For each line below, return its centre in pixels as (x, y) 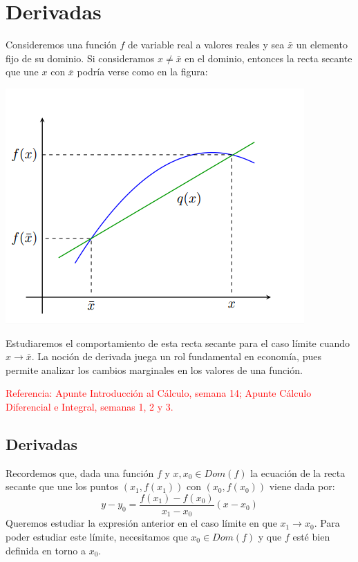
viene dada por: (302, 486)
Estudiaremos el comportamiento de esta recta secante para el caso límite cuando (178, 343)
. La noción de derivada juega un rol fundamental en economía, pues (176, 356)
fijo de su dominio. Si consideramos (80, 58)
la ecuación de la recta (298, 472)
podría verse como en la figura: (142, 72)
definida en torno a (46, 550)
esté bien (311, 536)
